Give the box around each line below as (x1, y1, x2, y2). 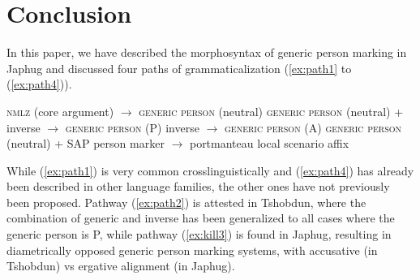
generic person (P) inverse (65, 118, 199, 136)
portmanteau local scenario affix (189, 135, 349, 152)
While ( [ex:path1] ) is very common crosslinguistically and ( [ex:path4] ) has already (6, 162, 414, 179)
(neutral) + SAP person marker (6, 135, 165, 152)
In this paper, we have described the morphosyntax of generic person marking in (6, 44, 407, 61)
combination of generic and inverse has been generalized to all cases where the (6, 209, 395, 226)
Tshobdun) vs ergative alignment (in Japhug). (6, 257, 235, 274)
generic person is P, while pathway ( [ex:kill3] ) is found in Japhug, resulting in (6, 226, 392, 243)
